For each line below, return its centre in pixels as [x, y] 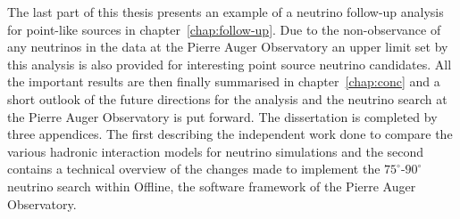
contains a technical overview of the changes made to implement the [194, 169]
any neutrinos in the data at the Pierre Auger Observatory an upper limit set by [228, 47]
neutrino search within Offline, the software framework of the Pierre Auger [212, 186]
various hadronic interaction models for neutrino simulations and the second [216, 151]
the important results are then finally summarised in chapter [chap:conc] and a [224, 81]
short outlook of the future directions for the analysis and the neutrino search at [227, 98]
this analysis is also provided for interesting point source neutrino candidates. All [230, 64]
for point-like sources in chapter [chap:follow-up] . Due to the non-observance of [224, 29]
